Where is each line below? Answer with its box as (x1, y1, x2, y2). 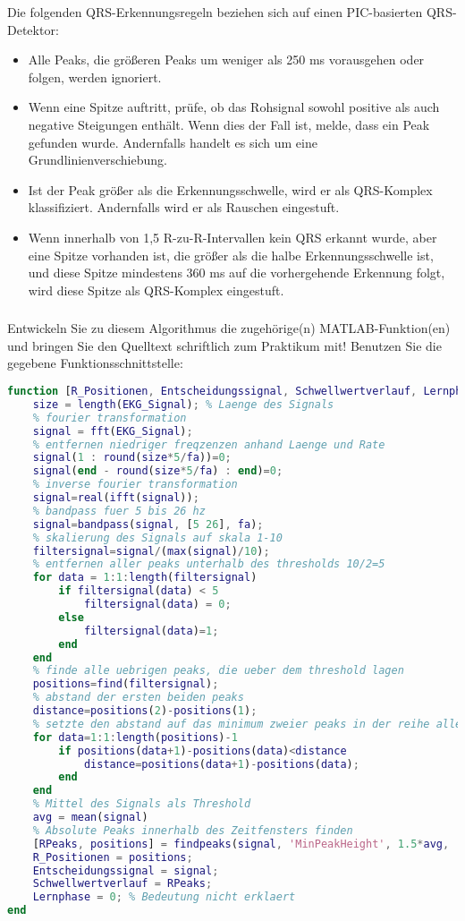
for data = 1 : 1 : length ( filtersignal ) (32, 571, 258, 584)
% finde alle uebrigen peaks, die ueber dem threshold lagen (32, 664, 404, 678)
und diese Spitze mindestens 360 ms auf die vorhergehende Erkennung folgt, (28, 263, 445, 282)
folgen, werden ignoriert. (28, 67, 162, 86)
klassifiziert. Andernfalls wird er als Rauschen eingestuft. (28, 198, 340, 217)
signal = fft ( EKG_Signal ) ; (32, 424, 193, 438)
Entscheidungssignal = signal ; (32, 864, 219, 877)
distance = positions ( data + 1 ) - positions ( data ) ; (83, 757, 359, 771)
